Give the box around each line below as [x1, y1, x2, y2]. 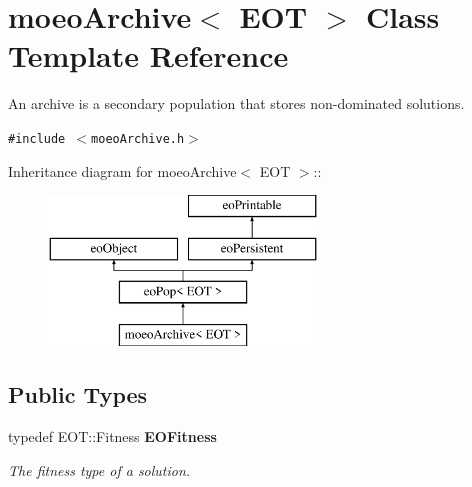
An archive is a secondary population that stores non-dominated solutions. [8, 93, 465, 114]
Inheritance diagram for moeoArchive [8, 160, 237, 181]
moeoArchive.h [91, 131, 185, 146]
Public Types [8, 379, 148, 410]
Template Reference [8, 35, 289, 76]
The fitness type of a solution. [8, 459, 191, 480]
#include [8, 131, 66, 146]
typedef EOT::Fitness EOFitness [8, 426, 217, 447]
